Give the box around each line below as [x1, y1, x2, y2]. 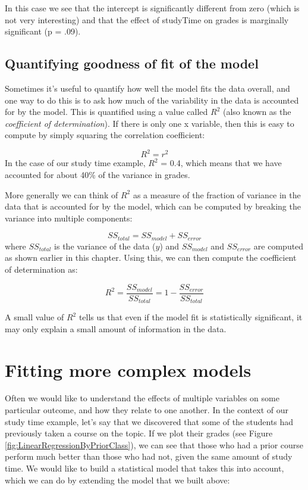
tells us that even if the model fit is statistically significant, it [78, 311, 303, 323]
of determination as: [5, 263, 78, 276]
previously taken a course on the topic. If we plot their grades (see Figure [5, 427, 273, 439]
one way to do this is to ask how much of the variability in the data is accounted [5, 93, 299, 106]
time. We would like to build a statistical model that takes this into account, [5, 462, 284, 475]
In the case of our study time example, [5, 157, 146, 169]
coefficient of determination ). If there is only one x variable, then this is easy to [5, 117, 294, 129]
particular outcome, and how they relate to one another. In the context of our [5, 404, 288, 416]
